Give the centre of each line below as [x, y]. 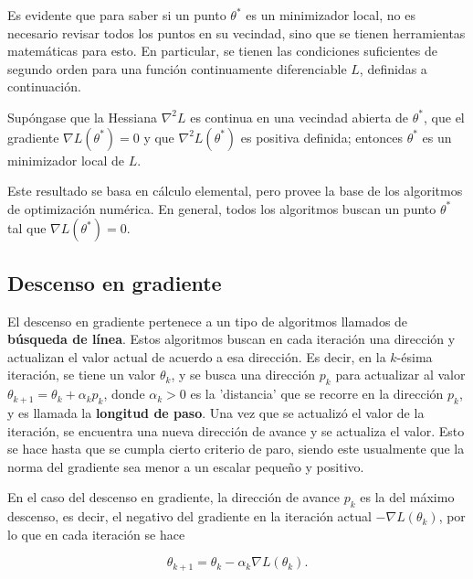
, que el [444, 117]
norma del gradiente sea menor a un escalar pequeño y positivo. [186, 466]
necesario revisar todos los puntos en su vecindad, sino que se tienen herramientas [236, 32]
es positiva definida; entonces [321, 137]
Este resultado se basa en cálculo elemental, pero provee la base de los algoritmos [235, 191]
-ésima [415, 356]
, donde [124, 394]
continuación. [44, 86]
